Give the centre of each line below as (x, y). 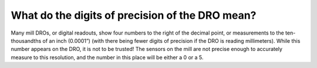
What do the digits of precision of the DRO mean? (134, 15)
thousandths (26, 40)
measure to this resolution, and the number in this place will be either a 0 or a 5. (107, 57)
